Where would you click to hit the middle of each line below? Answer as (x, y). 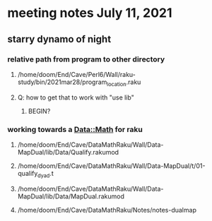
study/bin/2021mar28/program (62, 82)
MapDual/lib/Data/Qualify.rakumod (68, 152)
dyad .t (46, 174)
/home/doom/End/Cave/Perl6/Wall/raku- (77, 74)
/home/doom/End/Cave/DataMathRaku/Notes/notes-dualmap (107, 210)
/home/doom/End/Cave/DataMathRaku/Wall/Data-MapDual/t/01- (111, 166)
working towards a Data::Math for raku (75, 129)
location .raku (124, 83)
